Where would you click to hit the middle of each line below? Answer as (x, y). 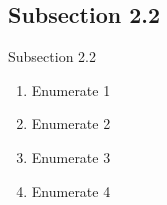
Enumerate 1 (71, 89)
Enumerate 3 (71, 156)
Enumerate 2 (71, 123)
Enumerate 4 (71, 190)
